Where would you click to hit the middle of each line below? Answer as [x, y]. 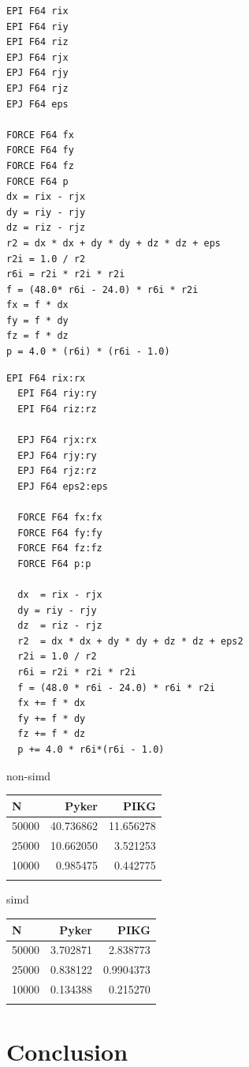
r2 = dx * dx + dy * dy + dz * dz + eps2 [130, 641]
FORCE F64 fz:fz [60, 549]
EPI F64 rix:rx [46, 378]
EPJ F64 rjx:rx [57, 440]
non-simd [29, 775]
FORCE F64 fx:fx [60, 517]
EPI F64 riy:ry [57, 394]
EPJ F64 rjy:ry [57, 455]
